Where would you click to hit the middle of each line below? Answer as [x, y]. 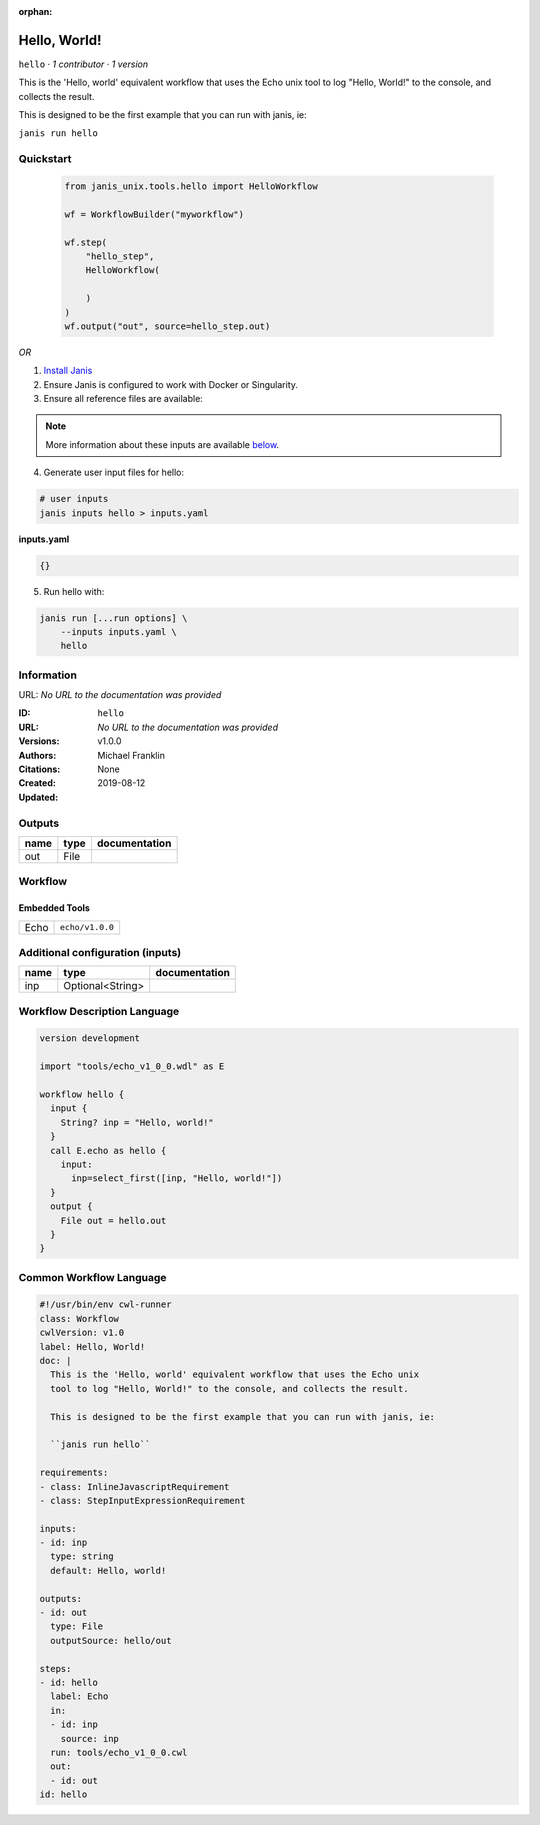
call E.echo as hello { [108, 1150]
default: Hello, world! [108, 1570]
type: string [82, 1556]
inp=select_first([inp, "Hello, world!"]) [177, 1178]
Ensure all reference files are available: [123, 399]
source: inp [90, 1738]
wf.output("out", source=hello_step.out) [167, 326]
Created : [37, 783]
